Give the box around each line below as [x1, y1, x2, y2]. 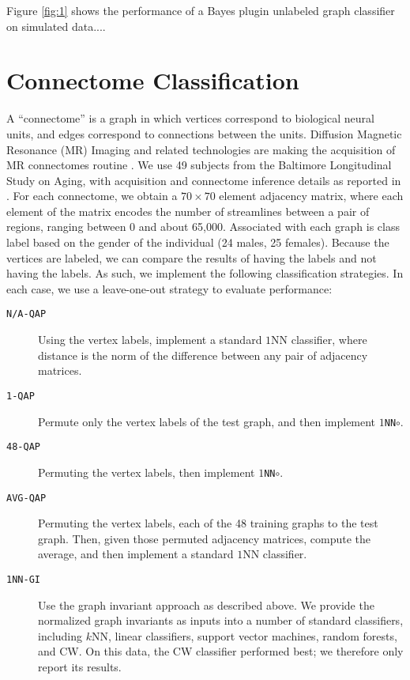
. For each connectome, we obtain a [6, 187, 178, 204]
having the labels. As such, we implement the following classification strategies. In [6, 265, 404, 281]
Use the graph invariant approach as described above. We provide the [38, 596, 374, 613]
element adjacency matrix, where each [219, 187, 404, 204]
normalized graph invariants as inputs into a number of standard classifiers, [38, 612, 404, 629]
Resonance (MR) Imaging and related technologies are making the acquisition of [6, 141, 396, 157]
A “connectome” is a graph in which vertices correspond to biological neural [6, 110, 374, 127]
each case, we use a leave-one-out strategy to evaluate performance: [6, 280, 333, 297]
